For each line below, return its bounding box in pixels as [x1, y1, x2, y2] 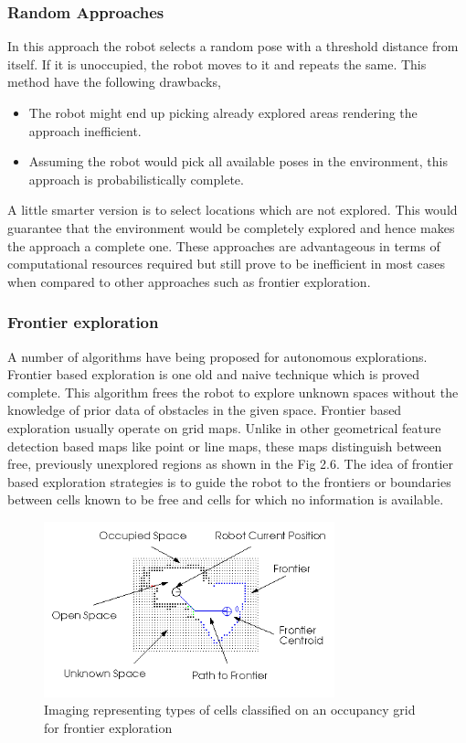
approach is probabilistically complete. [28, 169, 244, 188]
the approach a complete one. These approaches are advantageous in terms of [7, 236, 440, 255]
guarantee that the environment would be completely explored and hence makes [7, 218, 455, 237]
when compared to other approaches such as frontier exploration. [7, 271, 371, 291]
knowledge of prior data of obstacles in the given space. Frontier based [7, 400, 402, 419]
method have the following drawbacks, [7, 72, 221, 91]
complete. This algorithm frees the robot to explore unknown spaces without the [7, 382, 459, 401]
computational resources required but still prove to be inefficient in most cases [7, 254, 445, 273]
